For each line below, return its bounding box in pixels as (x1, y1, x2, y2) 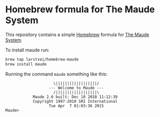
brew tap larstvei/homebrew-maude (5, 56, 79, 62)
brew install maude (5, 62, 47, 67)
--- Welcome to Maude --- (49, 85, 104, 90)
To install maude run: (5, 47, 50, 53)
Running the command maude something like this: (5, 71, 108, 77)
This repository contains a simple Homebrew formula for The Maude (5, 31, 150, 37)
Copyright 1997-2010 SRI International (32, 99, 118, 104)
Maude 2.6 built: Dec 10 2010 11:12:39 (32, 94, 118, 100)
